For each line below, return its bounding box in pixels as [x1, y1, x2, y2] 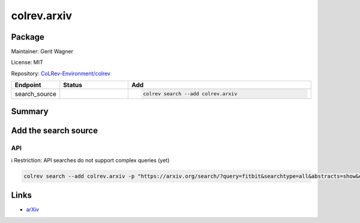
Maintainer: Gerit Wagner [11, 48, 73, 55]
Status [63, 81, 82, 90]
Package [11, 32, 45, 42]
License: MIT [11, 59, 43, 66]
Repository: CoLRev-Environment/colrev [11, 70, 111, 77]
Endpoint [14, 81, 41, 90]
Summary [11, 106, 49, 117]
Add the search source [11, 126, 98, 136]
